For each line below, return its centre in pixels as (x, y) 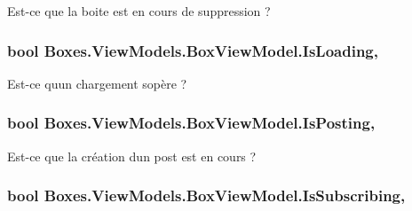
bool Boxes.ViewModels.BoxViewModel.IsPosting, (191, 123)
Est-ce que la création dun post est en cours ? (132, 156)
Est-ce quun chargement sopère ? (97, 83)
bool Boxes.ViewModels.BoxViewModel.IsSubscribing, (206, 195)
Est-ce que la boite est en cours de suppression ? (139, 11)
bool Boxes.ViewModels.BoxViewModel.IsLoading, (193, 50)
